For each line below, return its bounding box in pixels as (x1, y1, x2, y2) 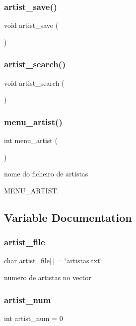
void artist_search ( (4, 77, 65, 88)
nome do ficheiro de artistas (4, 168, 88, 179)
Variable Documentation (4, 209, 132, 225)
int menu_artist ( (4, 135, 58, 146)
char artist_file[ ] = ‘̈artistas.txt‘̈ (4, 255, 102, 266)
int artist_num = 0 (4, 313, 63, 323)
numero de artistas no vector (4, 272, 91, 282)
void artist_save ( (4, 20, 59, 30)
